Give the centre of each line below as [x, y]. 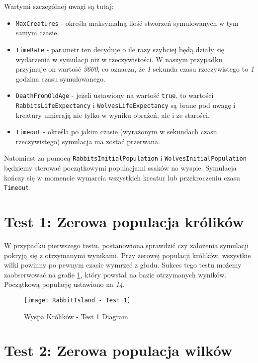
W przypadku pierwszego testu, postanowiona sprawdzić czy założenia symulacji [127, 245]
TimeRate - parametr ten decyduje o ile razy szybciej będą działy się [120, 49]
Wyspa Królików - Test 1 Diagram [76, 316]
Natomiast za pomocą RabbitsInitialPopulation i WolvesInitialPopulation [125, 158]
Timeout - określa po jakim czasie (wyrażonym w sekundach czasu [116, 132]
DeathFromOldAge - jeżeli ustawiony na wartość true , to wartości [115, 95]
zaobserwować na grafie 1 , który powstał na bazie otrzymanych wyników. [115, 274]
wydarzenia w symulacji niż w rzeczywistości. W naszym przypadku [119, 59]
